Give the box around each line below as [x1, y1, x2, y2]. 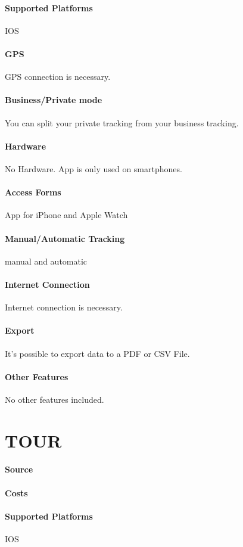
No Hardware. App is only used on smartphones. [5, 162, 182, 175]
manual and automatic [5, 254, 88, 267]
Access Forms [5, 186, 61, 198]
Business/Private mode [5, 94, 102, 106]
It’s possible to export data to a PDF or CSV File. [5, 347, 190, 359]
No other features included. [5, 393, 104, 405]
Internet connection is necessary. [5, 301, 123, 313]
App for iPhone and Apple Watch [5, 209, 128, 221]
